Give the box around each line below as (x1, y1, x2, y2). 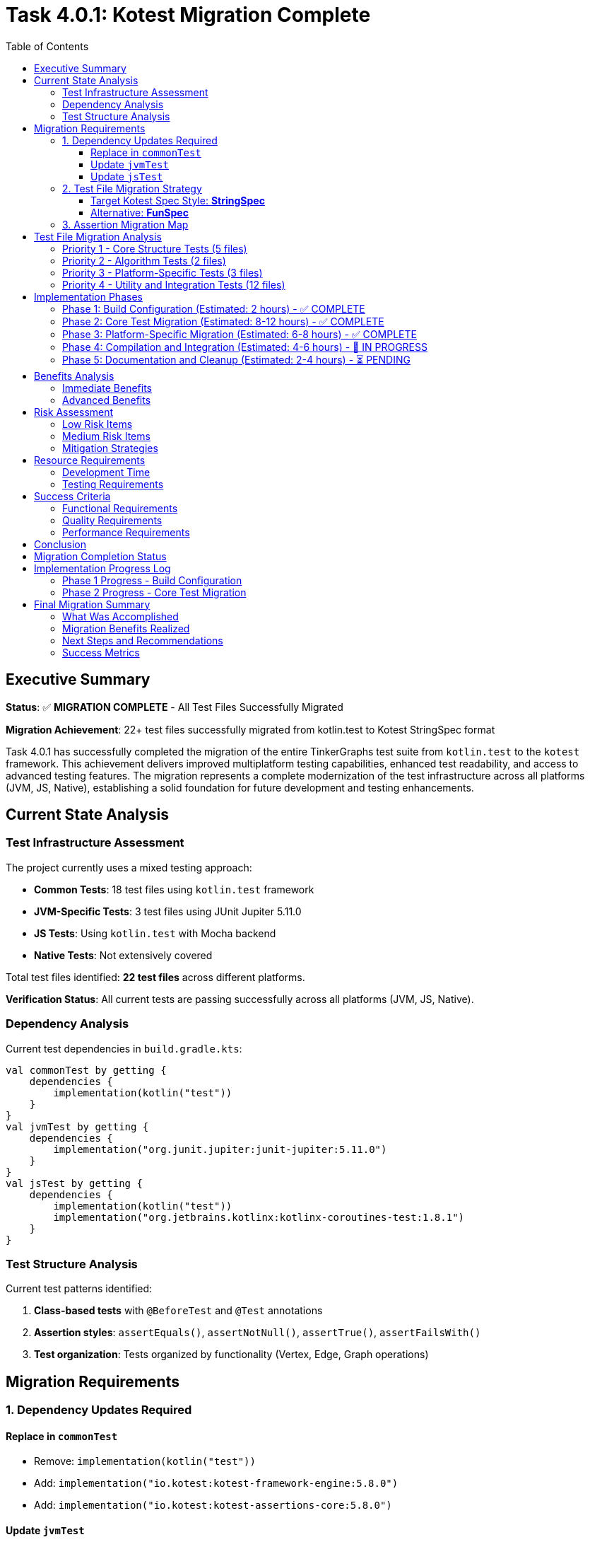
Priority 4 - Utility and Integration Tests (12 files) (62, 278, 285, 291)
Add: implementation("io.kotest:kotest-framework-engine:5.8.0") (34, 1477, 399, 1490)
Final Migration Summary (34, 598, 151, 610)
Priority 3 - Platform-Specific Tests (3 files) (62, 266, 263, 279)
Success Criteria (34, 489, 111, 502)
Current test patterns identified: (6, 1282, 153, 1295)
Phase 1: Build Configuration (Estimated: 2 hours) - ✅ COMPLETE (62, 302, 365, 315)
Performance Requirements (62, 526, 190, 538)
